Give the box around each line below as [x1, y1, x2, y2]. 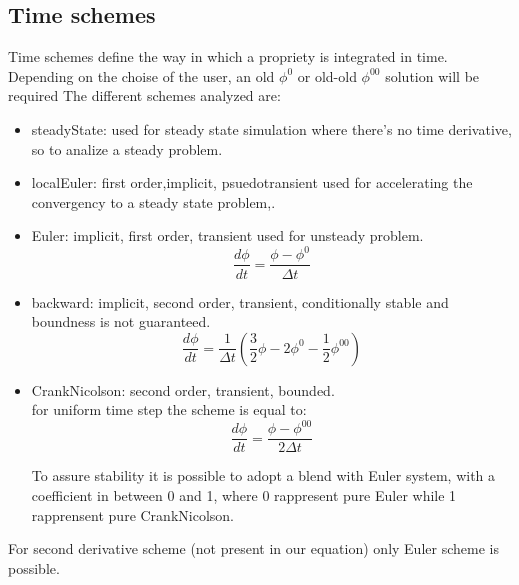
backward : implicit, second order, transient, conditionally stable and [31, 291, 449, 312]
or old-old [297, 65, 357, 86]
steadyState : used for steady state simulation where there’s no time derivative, [31, 118, 512, 139]
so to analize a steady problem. [31, 138, 223, 159]
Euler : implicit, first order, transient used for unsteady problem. [31, 225, 424, 246]
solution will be [385, 65, 480, 86]
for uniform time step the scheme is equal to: [31, 399, 307, 420]
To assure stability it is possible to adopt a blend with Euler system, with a [31, 465, 496, 486]
